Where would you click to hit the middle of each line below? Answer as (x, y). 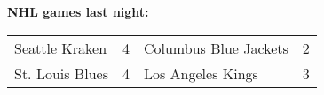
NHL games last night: (78, 11)
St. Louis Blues (61, 73)
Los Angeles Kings (201, 73)
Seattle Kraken (61, 47)
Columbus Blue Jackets (216, 47)
